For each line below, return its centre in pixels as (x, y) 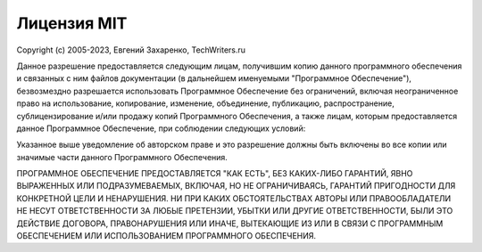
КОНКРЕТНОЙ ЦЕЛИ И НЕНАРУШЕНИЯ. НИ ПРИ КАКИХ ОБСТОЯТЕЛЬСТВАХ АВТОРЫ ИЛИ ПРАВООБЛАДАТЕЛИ (234, 198)
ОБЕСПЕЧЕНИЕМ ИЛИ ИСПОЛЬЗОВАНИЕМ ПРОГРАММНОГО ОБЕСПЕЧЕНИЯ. (166, 236)
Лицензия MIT (72, 23)
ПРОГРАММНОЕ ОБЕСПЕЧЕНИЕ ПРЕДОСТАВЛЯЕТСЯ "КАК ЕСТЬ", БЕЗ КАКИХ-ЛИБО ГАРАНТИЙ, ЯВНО (215, 174)
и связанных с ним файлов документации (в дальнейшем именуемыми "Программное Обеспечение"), (214, 78)
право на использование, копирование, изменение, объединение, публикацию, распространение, (205, 103)
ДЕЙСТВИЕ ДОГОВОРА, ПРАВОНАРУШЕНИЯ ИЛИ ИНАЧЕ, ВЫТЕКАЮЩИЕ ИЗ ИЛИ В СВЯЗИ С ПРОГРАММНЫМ (230, 224)
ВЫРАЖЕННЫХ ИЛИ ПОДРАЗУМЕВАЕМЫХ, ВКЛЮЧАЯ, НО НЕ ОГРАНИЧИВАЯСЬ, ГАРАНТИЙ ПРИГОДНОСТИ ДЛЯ (236, 186)
